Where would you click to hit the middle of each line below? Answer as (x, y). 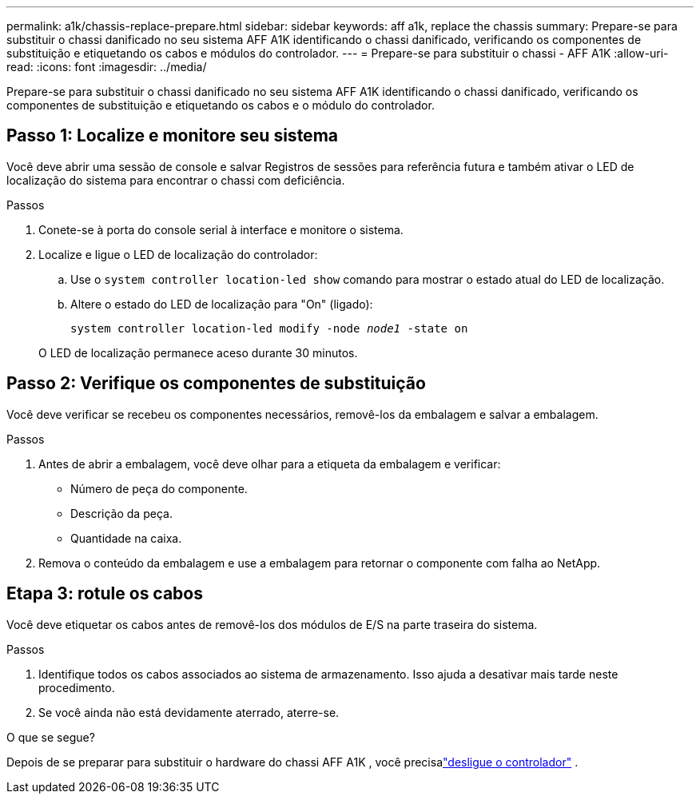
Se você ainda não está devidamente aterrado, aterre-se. (189, 712)
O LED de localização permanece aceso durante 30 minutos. (198, 352)
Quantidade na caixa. (126, 538)
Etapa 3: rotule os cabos (105, 594)
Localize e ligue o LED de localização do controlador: (178, 254)
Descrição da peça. (121, 513)
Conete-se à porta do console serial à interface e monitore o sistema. (221, 229)
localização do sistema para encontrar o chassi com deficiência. (176, 180)
